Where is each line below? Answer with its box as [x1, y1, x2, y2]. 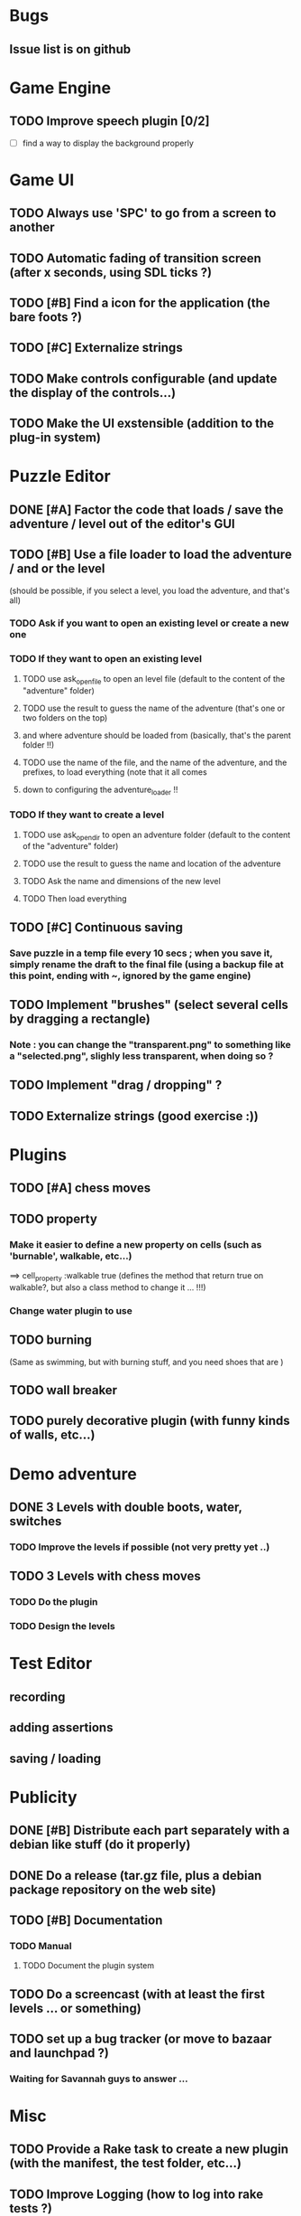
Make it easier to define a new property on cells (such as [9, 1238, 262, 1250]
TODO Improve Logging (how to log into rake [9, 2186, 264, 2202]
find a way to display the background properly [22, 137, 194, 148]
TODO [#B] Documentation [9, 1912, 163, 1928]
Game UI [9, 169, 75, 190]
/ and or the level [9, 561, 105, 577]
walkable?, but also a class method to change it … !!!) [9, 1281, 206, 1293]
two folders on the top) [22, 712, 108, 723]
